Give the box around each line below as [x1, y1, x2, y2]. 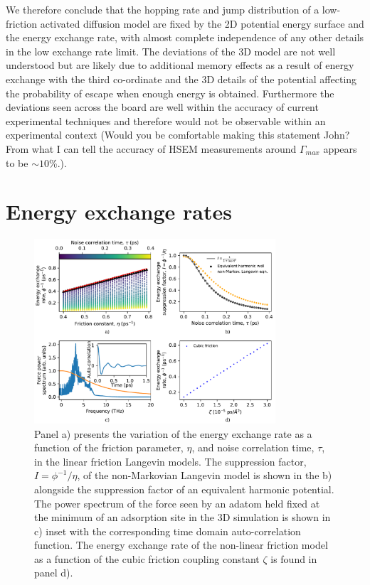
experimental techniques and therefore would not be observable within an [6, 113, 326, 128]
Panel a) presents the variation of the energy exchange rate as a [34, 426, 312, 441]
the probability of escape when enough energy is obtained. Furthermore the [6, 85, 334, 100]
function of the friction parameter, [34, 440, 184, 455]
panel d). [34, 565, 73, 580]
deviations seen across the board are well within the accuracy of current [6, 100, 319, 114]
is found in [270, 551, 317, 566]
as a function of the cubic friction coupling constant [34, 551, 260, 566]
